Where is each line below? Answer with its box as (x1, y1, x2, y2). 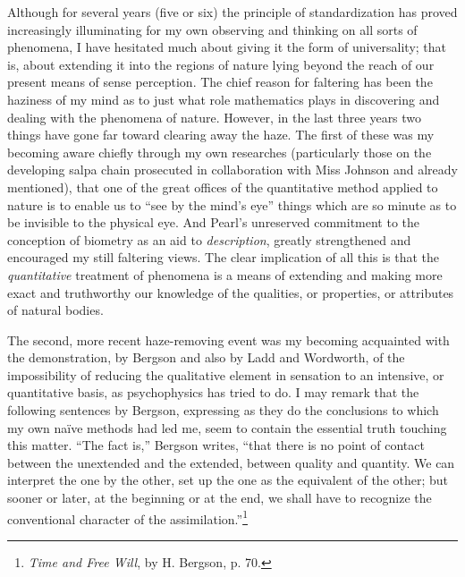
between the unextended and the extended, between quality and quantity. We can (7, 453, 455, 471)
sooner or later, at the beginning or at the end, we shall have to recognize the (7, 488, 432, 507)
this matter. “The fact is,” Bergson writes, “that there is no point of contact (7, 436, 425, 454)
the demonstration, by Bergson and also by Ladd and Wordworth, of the (7, 348, 405, 367)
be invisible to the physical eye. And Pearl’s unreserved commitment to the (7, 213, 420, 232)
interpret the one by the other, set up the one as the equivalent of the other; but (7, 471, 449, 489)
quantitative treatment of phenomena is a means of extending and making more (7, 265, 443, 284)
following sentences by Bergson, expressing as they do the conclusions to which (7, 401, 439, 420)
